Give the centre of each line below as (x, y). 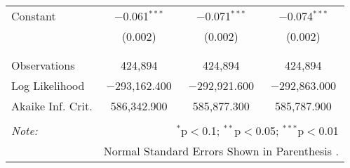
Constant (34, 16)
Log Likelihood (48, 85)
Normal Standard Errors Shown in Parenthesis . (221, 151)
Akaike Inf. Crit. (52, 106)
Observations (43, 65)
